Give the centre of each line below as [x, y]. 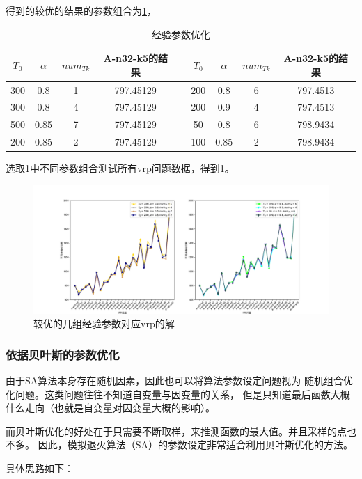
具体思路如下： [40, 468]
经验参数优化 [181, 34]
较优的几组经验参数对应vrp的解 [104, 323]
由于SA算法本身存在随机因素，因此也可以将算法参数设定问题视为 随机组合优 [179, 380]
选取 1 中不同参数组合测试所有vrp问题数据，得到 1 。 [120, 168]
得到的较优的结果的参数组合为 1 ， [81, 10]
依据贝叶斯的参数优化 [63, 354]
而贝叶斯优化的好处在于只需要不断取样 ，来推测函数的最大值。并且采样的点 [176, 431]
